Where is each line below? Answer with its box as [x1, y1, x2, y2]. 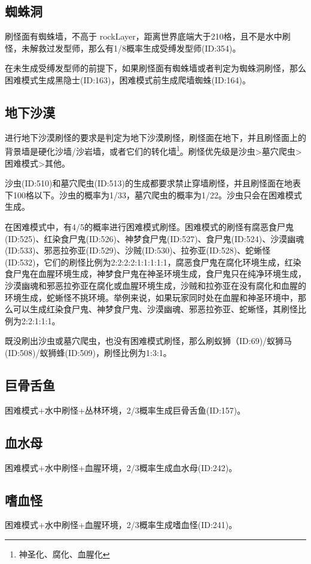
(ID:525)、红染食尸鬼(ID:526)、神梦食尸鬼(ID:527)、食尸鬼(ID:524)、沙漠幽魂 [5, 232, 304, 245]
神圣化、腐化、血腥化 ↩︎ [19, 547, 110, 560]
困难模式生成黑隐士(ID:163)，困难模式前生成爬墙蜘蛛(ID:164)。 [5, 73, 251, 86]
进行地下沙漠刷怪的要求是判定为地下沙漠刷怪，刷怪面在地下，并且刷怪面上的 [5, 131, 306, 143]
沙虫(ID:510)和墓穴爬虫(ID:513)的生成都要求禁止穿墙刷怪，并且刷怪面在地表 [5, 177, 301, 189]
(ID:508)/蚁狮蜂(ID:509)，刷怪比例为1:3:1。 [5, 346, 172, 358]
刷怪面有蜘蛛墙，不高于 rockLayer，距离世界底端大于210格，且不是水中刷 [5, 30, 291, 43]
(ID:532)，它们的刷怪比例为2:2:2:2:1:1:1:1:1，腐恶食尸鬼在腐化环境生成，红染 [5, 255, 301, 268]
